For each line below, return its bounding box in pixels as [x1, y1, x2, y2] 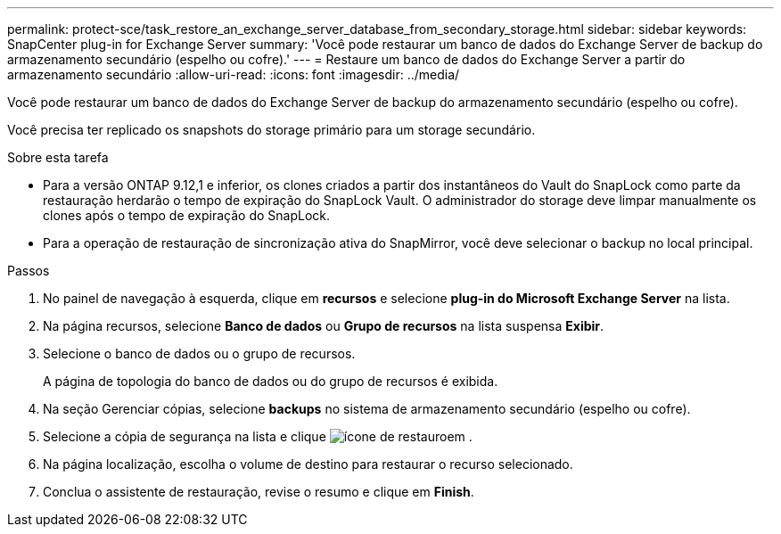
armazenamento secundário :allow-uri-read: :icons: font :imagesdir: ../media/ [7, 67, 460, 82]
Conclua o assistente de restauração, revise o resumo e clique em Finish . [43, 484, 474, 499]
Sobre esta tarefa [7, 150, 109, 165]
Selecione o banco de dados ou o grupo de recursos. [43, 346, 356, 361]
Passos [7, 263, 50, 278]
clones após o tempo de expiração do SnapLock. [43, 208, 331, 223]
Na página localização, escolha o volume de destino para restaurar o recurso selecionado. [43, 456, 573, 472]
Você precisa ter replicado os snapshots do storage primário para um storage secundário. [7, 122, 536, 137]
